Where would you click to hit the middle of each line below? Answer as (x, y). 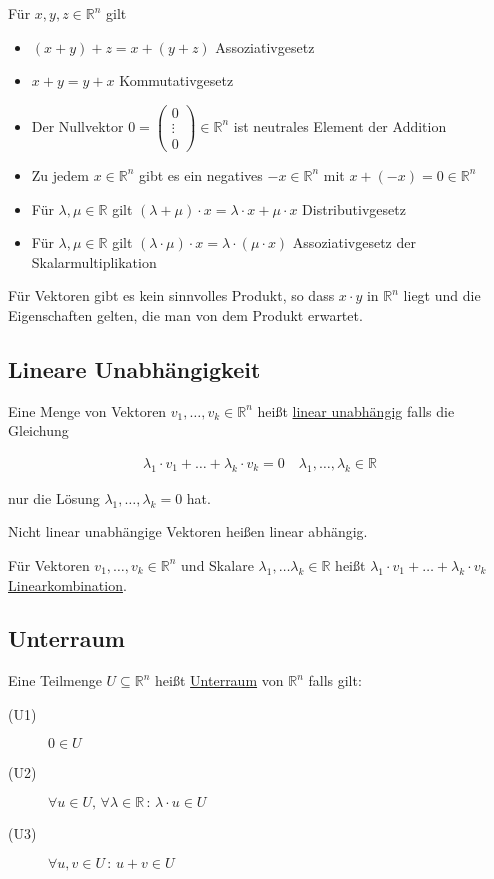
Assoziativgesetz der (354, 242)
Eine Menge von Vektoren (87, 410)
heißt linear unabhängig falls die (356, 410)
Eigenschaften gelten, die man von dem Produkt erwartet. (185, 314)
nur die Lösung (54, 497)
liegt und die (442, 295)
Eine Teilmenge (55, 680)
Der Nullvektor (77, 125)
